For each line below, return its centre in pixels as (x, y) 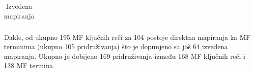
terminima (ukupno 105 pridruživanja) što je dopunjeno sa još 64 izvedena (116, 46)
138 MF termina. (29, 65)
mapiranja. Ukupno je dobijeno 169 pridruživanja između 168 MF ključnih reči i (125, 56)
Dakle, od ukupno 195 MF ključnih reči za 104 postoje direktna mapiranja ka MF (127, 37)
